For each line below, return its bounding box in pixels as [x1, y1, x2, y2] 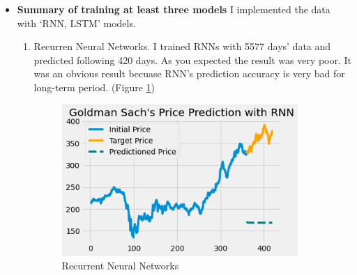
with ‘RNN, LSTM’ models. [17, 15, 136, 30]
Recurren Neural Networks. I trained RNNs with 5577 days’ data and [33, 39, 331, 54]
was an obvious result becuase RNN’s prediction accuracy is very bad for [33, 66, 345, 81]
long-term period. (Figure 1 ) [33, 79, 155, 94]
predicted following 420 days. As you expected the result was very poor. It [33, 52, 352, 67]
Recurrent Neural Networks [61, 258, 179, 273]
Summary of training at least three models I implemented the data [17, 2, 331, 16]
